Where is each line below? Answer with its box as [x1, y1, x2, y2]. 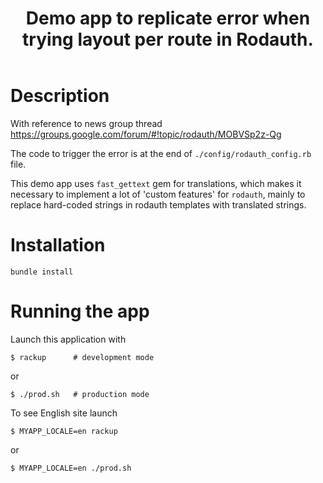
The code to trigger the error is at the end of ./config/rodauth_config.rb [10, 147, 312, 159]
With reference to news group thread [10, 117, 163, 129]
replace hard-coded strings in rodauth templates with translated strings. [10, 198, 307, 211]
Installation [10, 234, 106, 257]
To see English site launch [10, 407, 118, 419]
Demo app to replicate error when [25, 7, 311, 30]
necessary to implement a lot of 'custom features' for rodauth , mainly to [10, 188, 306, 200]
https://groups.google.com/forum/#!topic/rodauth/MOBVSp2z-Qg [10, 128, 282, 140]
